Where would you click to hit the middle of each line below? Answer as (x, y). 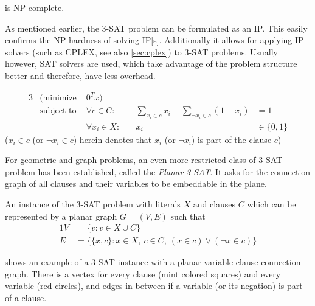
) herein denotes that (112, 139)
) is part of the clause (231, 139)
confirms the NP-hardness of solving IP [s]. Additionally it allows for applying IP (154, 40)
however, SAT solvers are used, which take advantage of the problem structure (151, 64)
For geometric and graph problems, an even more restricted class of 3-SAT (144, 160)
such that (188, 216)
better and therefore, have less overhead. (80, 75)
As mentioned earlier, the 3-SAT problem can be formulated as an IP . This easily (156, 28)
